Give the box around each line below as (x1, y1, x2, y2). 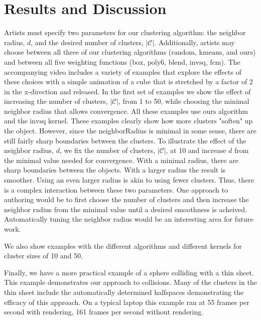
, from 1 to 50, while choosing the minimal (118, 96, 249, 106)
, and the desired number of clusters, (31, 37, 144, 47)
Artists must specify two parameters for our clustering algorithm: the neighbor (4, 27, 246, 38)
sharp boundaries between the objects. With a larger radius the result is (4, 165, 226, 175)
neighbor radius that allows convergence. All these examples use (4, 105, 201, 116)
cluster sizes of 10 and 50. (4, 250, 83, 261)
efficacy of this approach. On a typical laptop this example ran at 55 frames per (4, 296, 249, 307)
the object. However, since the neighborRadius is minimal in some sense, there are (4, 125, 256, 136)
